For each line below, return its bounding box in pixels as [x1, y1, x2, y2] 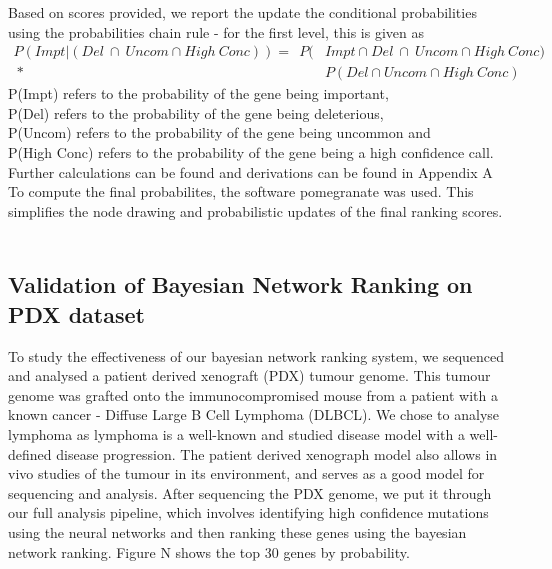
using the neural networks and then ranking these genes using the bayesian [8, 521, 467, 542]
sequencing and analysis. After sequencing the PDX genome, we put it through [8, 482, 492, 503]
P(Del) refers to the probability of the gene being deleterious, [8, 102, 384, 123]
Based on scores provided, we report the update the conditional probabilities [8, 2, 477, 22]
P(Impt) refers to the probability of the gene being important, [8, 83, 389, 104]
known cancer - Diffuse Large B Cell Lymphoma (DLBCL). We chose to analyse [8, 404, 500, 425]
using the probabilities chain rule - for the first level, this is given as [8, 21, 424, 42]
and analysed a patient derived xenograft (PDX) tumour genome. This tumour [8, 365, 491, 386]
